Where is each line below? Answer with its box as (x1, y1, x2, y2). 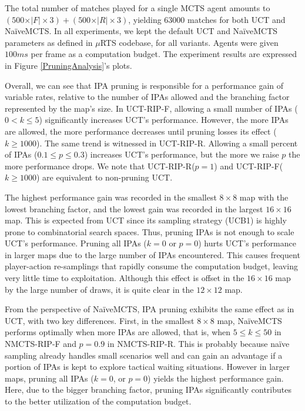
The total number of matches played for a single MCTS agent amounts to (5, 2, 270, 14)
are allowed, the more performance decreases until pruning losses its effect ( (5, 125, 277, 137)
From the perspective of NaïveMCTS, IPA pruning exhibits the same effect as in (5, 303, 294, 315)
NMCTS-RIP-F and (5, 338, 76, 350)
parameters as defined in (5, 36, 93, 48)
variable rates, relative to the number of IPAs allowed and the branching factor (5, 91, 290, 103)
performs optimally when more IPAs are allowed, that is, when (5, 326, 231, 338)
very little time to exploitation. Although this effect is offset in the (5, 272, 244, 284)
